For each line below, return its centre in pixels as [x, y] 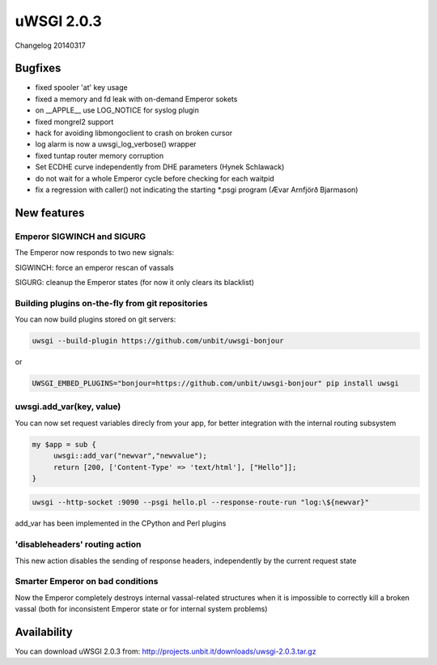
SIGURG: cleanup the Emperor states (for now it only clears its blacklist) [135, 282]
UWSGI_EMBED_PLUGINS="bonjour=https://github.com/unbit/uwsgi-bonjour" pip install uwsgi [216, 384]
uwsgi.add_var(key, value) [68, 407]
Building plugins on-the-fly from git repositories [111, 303]
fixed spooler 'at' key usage [82, 87]
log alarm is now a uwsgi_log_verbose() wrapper [116, 144]
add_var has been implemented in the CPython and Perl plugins [121, 523]
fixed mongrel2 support [74, 121]
